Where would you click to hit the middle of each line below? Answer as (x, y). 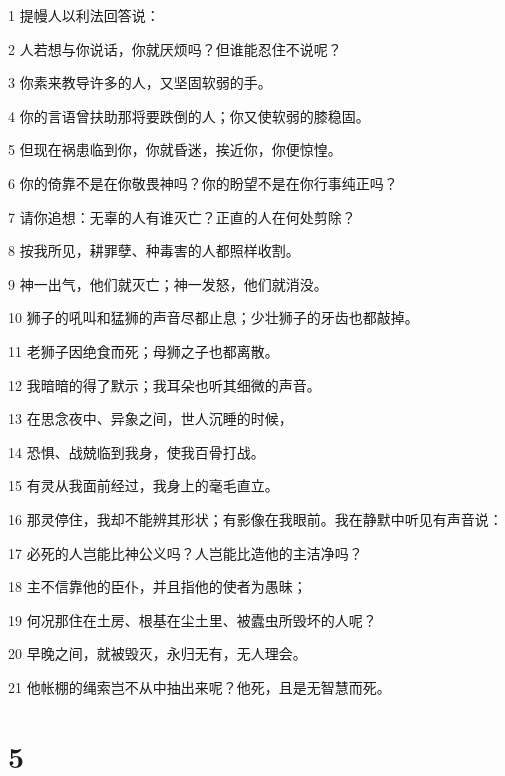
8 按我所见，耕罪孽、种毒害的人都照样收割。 (154, 250)
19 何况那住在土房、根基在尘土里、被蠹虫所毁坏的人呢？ (192, 619)
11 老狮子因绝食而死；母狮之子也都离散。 (143, 350)
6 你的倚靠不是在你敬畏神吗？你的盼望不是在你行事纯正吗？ (203, 182)
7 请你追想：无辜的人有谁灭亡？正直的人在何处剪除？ (182, 216)
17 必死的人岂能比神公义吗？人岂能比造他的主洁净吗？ (185, 552)
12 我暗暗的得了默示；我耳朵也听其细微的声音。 (164, 384)
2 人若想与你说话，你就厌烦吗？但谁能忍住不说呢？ (175, 48)
